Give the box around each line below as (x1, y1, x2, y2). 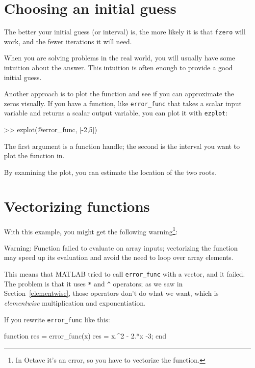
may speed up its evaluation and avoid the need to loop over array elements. (4, 252, 233, 262)
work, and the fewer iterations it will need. (4, 36, 132, 46)
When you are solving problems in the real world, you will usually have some (4, 53, 235, 63)
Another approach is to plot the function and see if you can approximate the (4, 88, 234, 99)
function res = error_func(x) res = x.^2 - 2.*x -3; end (4, 331, 166, 341)
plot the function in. (4, 150, 65, 161)
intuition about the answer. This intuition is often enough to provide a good (4, 62, 233, 72)
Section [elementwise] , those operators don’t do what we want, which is (4, 288, 219, 298)
